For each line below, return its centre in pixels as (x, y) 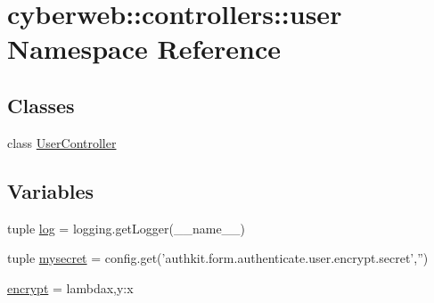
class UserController (62, 142)
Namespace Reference (144, 49)
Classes (41, 105)
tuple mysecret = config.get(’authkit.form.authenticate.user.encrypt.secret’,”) (218, 258)
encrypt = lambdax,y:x (70, 287)
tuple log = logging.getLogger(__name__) (127, 228)
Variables (51, 190)
